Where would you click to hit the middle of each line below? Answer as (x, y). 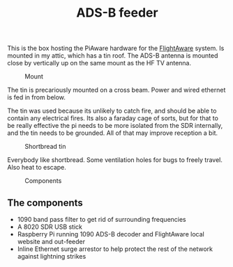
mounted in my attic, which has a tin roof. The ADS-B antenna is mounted (113, 56)
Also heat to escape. (37, 168)
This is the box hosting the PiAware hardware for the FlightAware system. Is (116, 48)
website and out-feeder (51, 242)
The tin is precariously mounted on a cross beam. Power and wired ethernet (116, 90)
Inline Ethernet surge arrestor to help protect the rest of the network (115, 249)
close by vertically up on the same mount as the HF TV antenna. (99, 63)
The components (45, 203)
